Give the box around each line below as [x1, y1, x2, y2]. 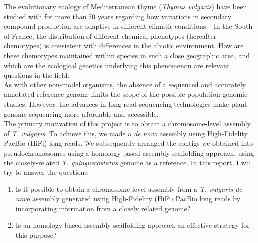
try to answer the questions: [4, 167, 89, 177]
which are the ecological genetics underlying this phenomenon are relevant [4, 60, 230, 70]
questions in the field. [4, 70, 70, 80]
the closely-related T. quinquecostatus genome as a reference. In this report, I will [4, 157, 252, 167]
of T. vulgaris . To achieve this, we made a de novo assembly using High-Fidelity [4, 128, 248, 138]
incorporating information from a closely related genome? [15, 203, 191, 213]
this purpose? [15, 230, 57, 240]
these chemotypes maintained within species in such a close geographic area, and [4, 50, 250, 60]
